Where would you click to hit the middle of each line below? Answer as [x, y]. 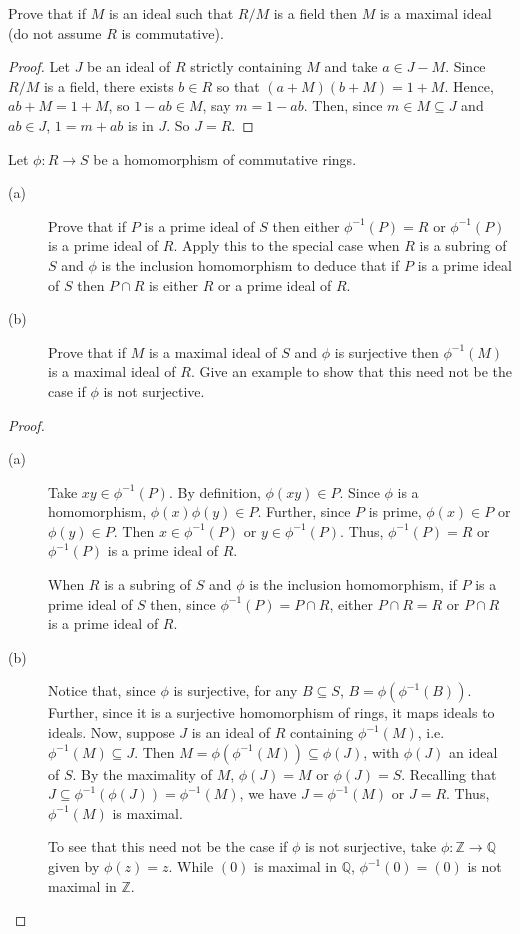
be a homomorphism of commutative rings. [225, 158]
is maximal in [295, 866]
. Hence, [469, 85]
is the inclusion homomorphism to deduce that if [250, 264]
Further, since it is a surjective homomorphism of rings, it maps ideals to [271, 712]
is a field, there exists [108, 85]
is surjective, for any [235, 690]
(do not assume [55, 32]
